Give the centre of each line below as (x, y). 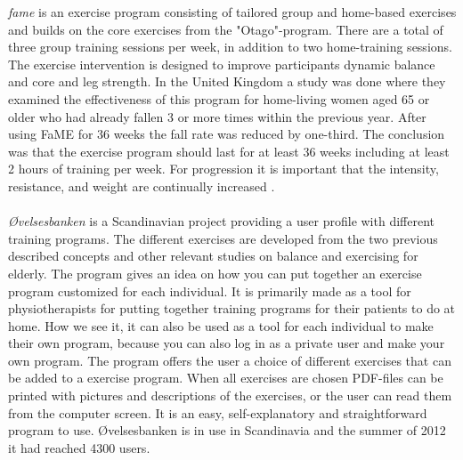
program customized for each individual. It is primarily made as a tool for (210, 291)
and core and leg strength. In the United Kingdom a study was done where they (227, 81)
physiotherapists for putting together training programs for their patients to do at (232, 308)
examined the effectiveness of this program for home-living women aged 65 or (219, 98)
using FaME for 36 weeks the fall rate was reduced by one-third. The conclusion (227, 134)
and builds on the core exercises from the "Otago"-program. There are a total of (226, 29)
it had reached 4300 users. (79, 447)
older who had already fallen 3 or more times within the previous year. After (217, 116)
